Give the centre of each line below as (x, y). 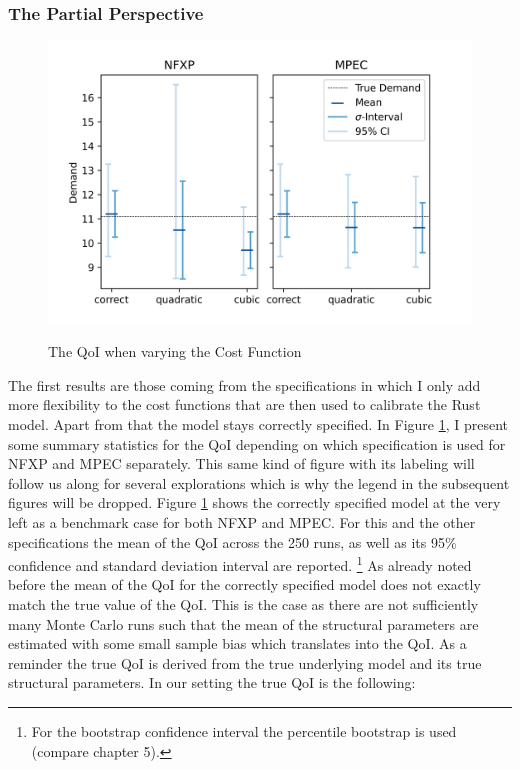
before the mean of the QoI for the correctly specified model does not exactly (244, 584)
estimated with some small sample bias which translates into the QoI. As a (237, 643)
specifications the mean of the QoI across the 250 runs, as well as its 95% (232, 541)
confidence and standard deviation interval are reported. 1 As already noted (240, 563)
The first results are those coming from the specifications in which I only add (244, 384)
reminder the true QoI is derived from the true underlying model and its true (245, 662)
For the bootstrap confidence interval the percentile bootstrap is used (244, 730)
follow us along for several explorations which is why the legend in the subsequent (259, 482)
